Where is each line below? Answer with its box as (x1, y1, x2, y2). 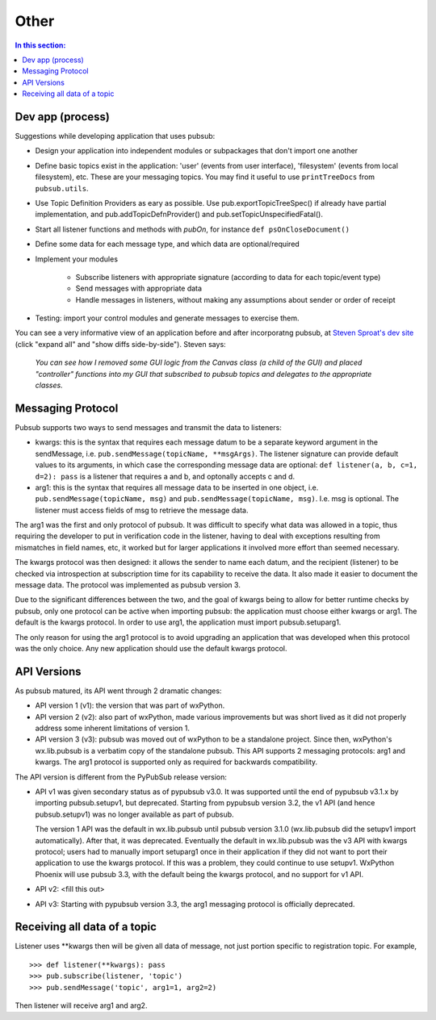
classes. (35, 380, 64, 391)
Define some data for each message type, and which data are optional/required (35, 239, 300, 249)
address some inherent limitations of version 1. (35, 723, 190, 734)
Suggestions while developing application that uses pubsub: (15, 132, 216, 141)
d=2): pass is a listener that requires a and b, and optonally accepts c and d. (35, 471, 296, 481)
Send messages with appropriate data (75, 283, 202, 294)
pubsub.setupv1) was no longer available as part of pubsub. (35, 809, 234, 819)
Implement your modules (35, 254, 119, 264)
